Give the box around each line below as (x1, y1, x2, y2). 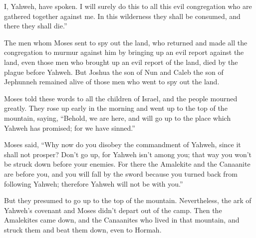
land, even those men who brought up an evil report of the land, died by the (4, 56, 238, 67)
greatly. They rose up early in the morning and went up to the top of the (4, 103, 228, 113)
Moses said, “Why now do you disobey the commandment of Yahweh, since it (4, 139, 241, 150)
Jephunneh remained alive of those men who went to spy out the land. (4, 76, 220, 87)
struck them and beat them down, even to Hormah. (4, 224, 162, 235)
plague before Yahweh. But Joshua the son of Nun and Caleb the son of (4, 66, 224, 77)
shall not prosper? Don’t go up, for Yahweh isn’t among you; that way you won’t (4, 149, 252, 159)
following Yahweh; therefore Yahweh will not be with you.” (4, 178, 183, 189)
